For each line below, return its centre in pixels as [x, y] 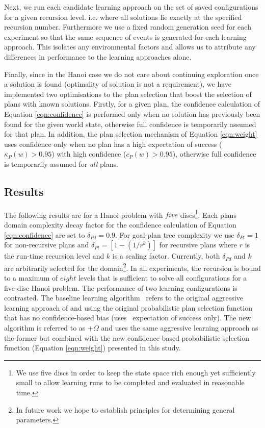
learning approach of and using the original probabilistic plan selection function [128, 307]
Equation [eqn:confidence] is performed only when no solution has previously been [132, 114]
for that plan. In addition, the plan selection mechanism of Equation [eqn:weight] [131, 134]
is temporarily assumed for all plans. [61, 163]
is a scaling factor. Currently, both [166, 256]
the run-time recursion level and [54, 256]
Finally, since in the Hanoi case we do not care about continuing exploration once [131, 74]
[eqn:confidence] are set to [45, 234]
